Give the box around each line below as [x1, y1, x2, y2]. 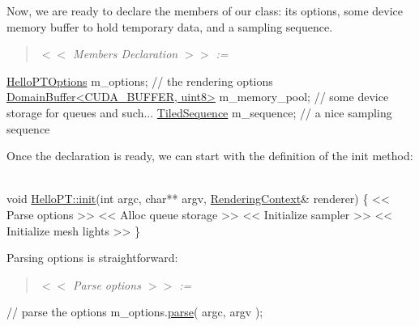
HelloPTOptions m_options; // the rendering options [6, 72, 273, 89]
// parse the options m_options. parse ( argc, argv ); [6, 303, 263, 320]
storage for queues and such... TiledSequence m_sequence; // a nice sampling [6, 104, 392, 121]
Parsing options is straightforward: [6, 249, 178, 266]
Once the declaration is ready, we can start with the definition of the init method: [6, 147, 413, 164]
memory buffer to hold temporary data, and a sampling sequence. [6, 18, 333, 35]
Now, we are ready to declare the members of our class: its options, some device [6, 2, 404, 19]
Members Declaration [73, 45, 178, 62]
